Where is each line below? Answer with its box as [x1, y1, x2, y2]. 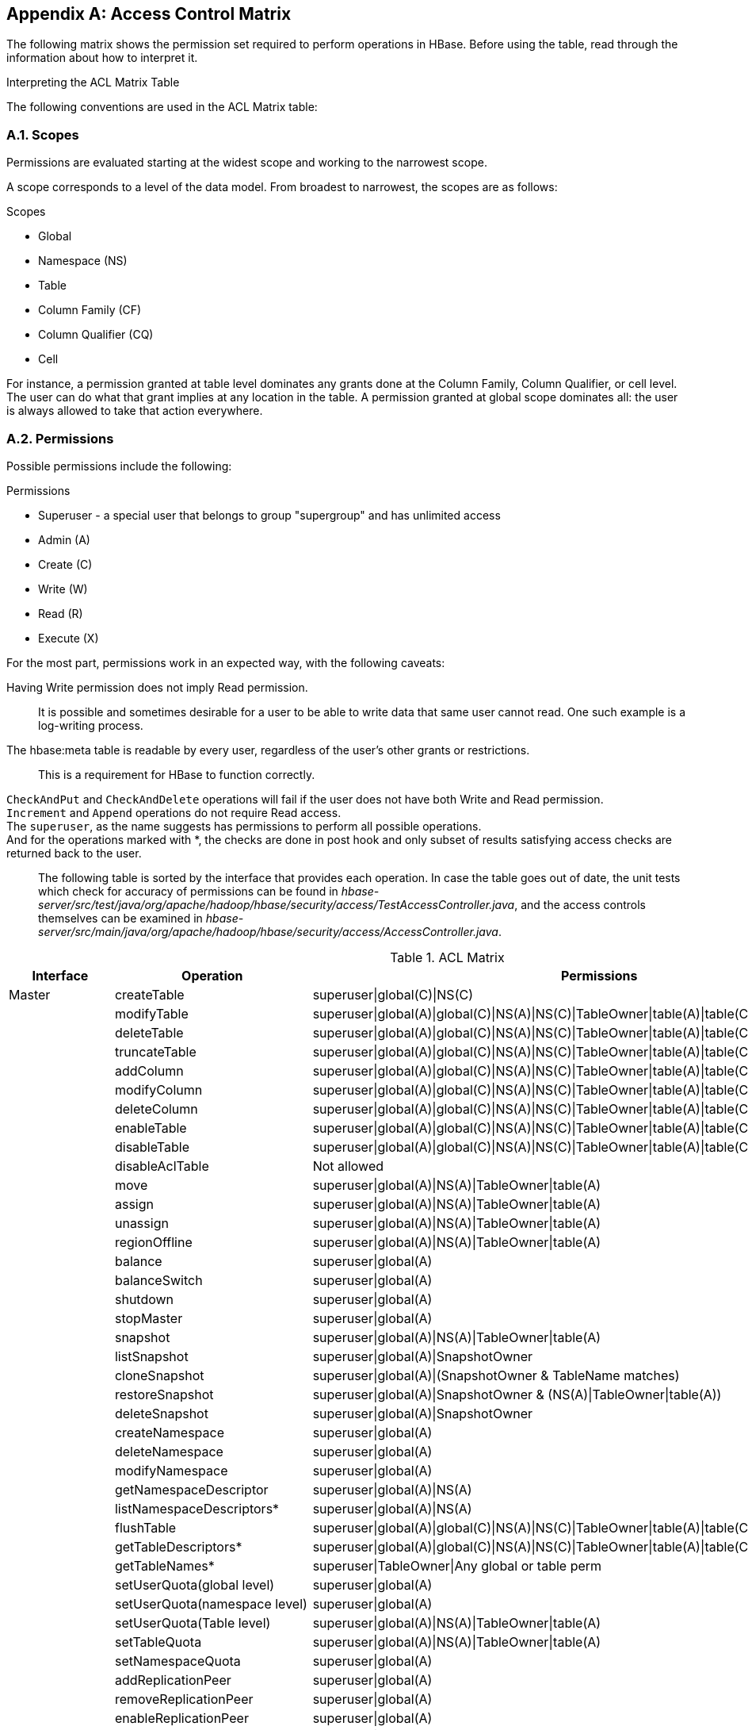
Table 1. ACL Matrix [390, 949, 505, 965]
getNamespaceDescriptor [114, 1481, 269, 1498]
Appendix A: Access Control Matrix [6, 4, 292, 24]
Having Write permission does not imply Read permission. [6, 680, 308, 694]
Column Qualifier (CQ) [38, 328, 154, 342]
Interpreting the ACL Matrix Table [6, 75, 180, 90]
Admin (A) [38, 532, 90, 547]
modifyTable [114, 1005, 189, 1022]
